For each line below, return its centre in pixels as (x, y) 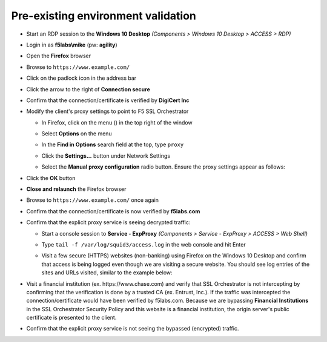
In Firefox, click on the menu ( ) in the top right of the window (117, 122)
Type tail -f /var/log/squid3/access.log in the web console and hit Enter (144, 244)
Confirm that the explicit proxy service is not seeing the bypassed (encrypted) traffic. (133, 329)
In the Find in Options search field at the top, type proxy (113, 144)
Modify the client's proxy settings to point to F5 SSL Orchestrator (107, 111)
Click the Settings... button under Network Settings (106, 156)
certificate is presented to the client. (71, 318)
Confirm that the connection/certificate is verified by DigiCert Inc (108, 100)
